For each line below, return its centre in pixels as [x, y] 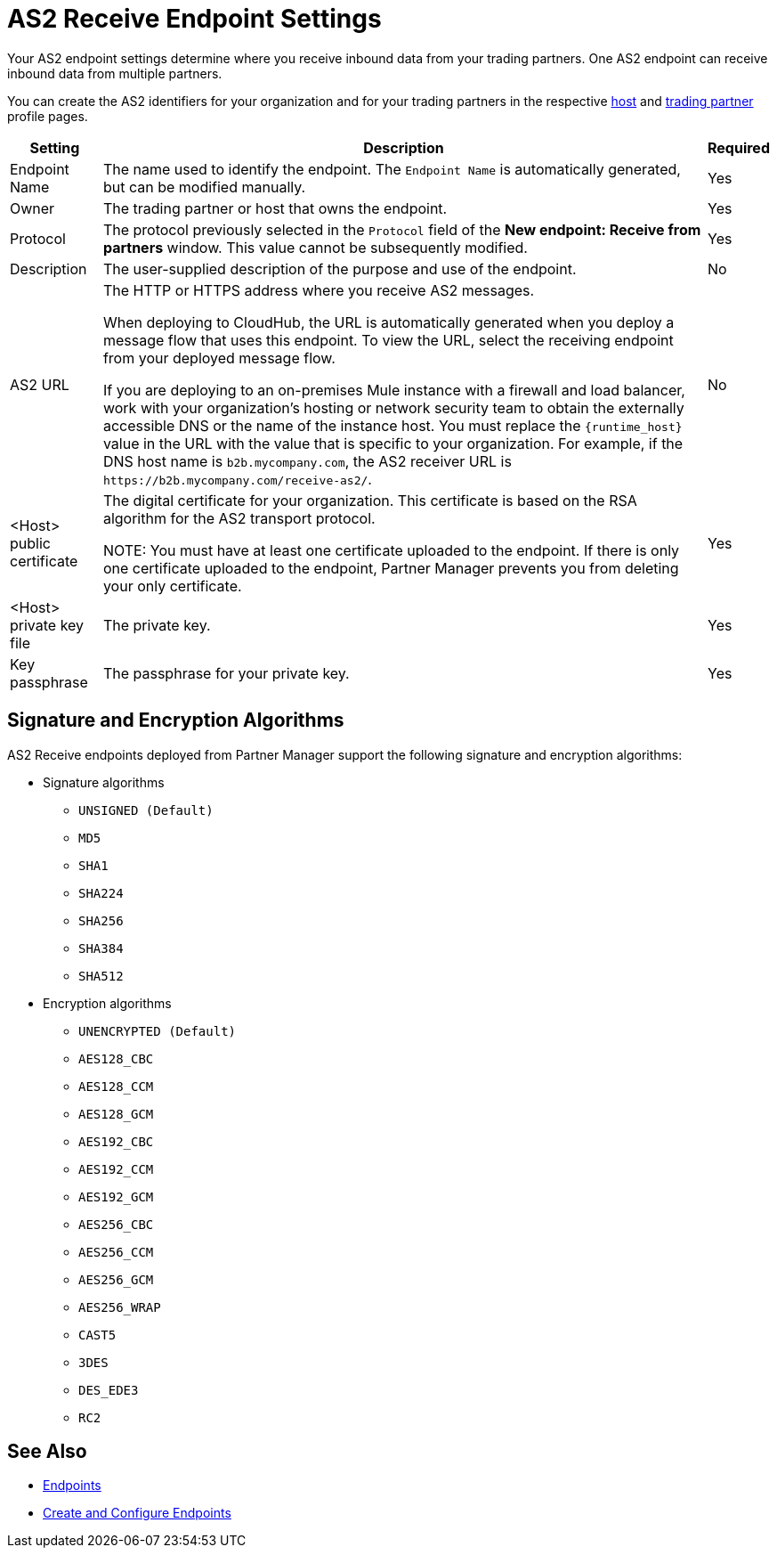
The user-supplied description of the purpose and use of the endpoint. [340, 269]
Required [739, 147]
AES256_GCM [116, 1279]
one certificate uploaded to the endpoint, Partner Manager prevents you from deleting [391, 568]
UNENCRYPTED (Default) [158, 1031]
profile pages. [48, 116]
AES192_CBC [116, 1141]
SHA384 [101, 948]
